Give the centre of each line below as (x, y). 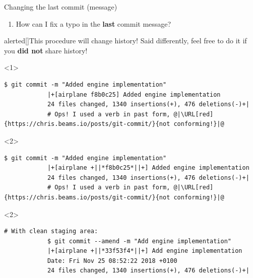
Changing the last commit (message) (61, 7)
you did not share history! (46, 50)
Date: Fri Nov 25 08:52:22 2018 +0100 (112, 261)
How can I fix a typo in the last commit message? (93, 23)
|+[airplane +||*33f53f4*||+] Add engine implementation (145, 251)
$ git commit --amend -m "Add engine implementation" (139, 241)
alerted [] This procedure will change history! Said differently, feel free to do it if (125, 41)
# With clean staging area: (51, 231)
